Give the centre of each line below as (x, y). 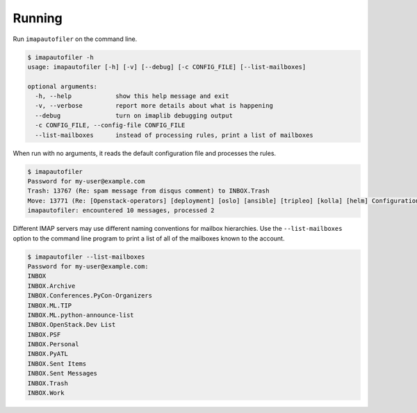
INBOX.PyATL (48, 354)
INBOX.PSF (44, 334)
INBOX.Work (46, 393)
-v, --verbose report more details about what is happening (154, 106)
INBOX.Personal (53, 345)
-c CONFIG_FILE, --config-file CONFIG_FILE (110, 125)
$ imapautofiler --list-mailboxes (86, 257)
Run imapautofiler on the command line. (75, 39)
